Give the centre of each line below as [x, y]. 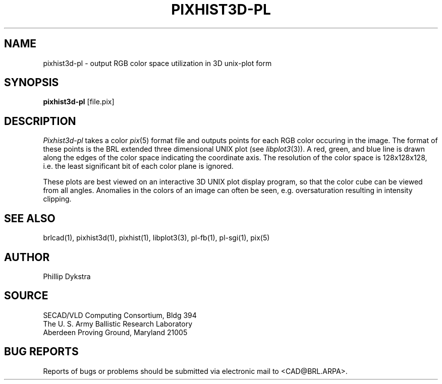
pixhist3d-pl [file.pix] [79, 102]
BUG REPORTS [41, 352]
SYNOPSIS [32, 83]
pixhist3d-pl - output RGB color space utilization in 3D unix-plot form [157, 63]
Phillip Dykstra [67, 276]
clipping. [57, 199]
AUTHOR [27, 257]
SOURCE [26, 296]
